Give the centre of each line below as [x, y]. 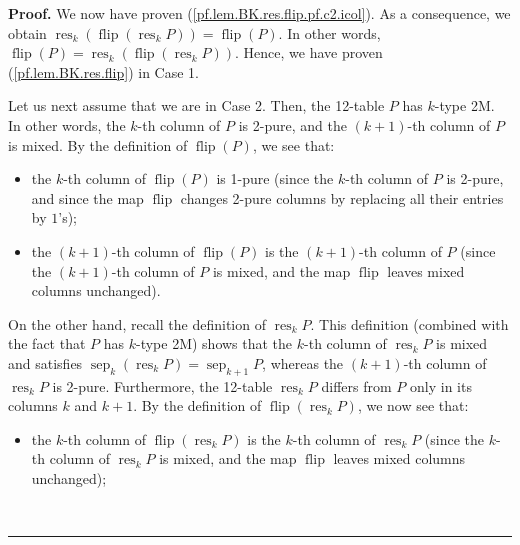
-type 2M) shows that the [214, 343]
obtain [27, 32]
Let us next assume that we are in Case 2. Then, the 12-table [196, 105]
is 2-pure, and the [292, 124]
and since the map [87, 197]
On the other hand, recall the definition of [137, 323]
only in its [441, 385]
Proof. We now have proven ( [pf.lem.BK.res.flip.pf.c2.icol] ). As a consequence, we [259, 13]
